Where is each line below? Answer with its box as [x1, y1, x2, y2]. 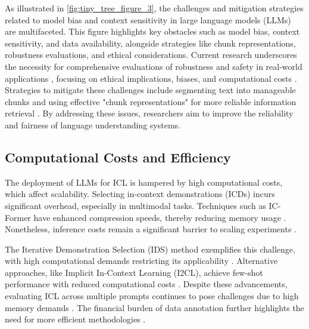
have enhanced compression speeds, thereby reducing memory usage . [33, 211, 286, 223]
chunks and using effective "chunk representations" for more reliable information [5, 95, 296, 107]
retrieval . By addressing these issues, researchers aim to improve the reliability [5, 107, 294, 119]
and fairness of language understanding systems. [5, 118, 180, 131]
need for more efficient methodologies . [5, 313, 146, 325]
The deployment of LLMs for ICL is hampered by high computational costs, [5, 176, 283, 188]
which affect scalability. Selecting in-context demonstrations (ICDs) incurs [5, 187, 275, 200]
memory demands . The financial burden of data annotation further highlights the [5, 301, 304, 313]
